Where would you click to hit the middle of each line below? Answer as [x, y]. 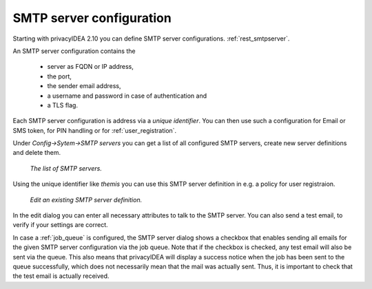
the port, [60, 76]
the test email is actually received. [61, 276]
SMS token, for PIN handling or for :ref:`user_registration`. [95, 130]
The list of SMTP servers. [66, 168]
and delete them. [37, 153]
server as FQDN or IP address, [91, 67]
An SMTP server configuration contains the [74, 51]
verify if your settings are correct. [60, 225]
